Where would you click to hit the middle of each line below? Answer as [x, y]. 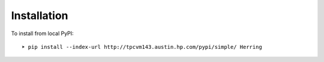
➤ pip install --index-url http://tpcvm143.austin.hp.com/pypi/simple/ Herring [142, 47]
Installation [40, 15]
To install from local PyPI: [43, 33]
